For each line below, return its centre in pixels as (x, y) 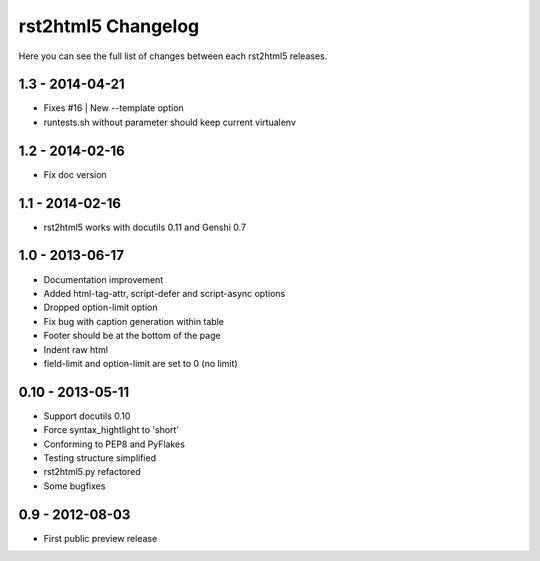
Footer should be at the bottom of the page (132, 336)
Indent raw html (76, 349)
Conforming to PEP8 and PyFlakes (114, 444)
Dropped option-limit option (100, 307)
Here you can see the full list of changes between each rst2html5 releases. (173, 56)
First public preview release (100, 538)
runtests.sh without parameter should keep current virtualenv (170, 122)
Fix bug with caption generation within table (134, 321)
